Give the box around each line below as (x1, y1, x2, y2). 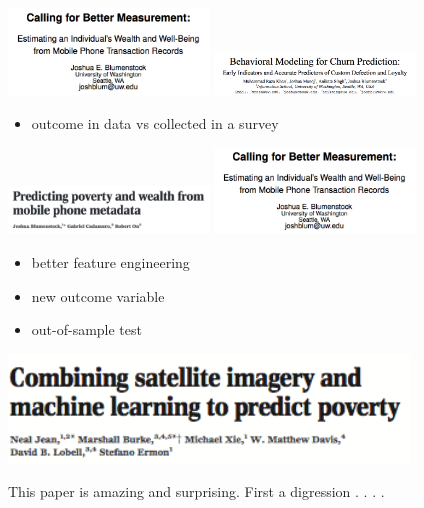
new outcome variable (31, 285, 165, 306)
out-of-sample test (31, 319, 142, 340)
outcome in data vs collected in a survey (31, 112, 279, 133)
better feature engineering (31, 251, 190, 272)
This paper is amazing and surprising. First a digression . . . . (8, 481, 385, 502)
